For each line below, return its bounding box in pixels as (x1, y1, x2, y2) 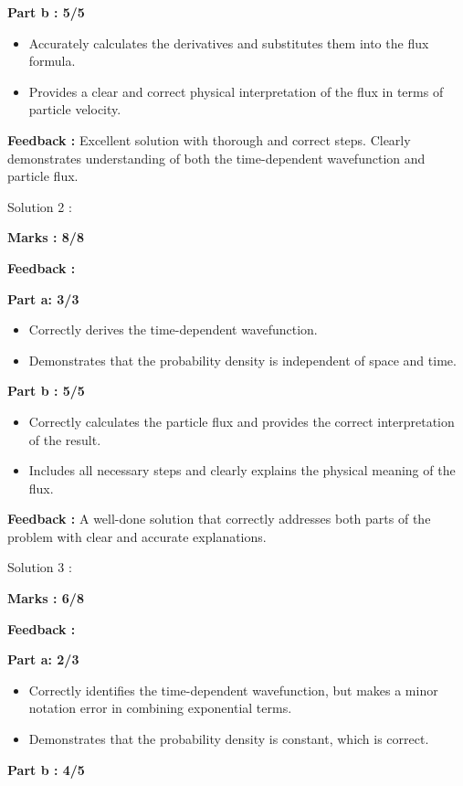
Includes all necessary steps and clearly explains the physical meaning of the (28, 461, 456, 480)
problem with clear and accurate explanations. (7, 526, 267, 546)
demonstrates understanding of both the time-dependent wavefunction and (7, 148, 426, 167)
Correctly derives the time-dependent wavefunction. (28, 320, 318, 339)
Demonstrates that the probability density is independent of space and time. (28, 350, 457, 369)
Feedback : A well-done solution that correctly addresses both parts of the (7, 509, 431, 528)
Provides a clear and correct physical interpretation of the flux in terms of (28, 81, 444, 101)
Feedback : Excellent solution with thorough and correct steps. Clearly (7, 130, 411, 149)
